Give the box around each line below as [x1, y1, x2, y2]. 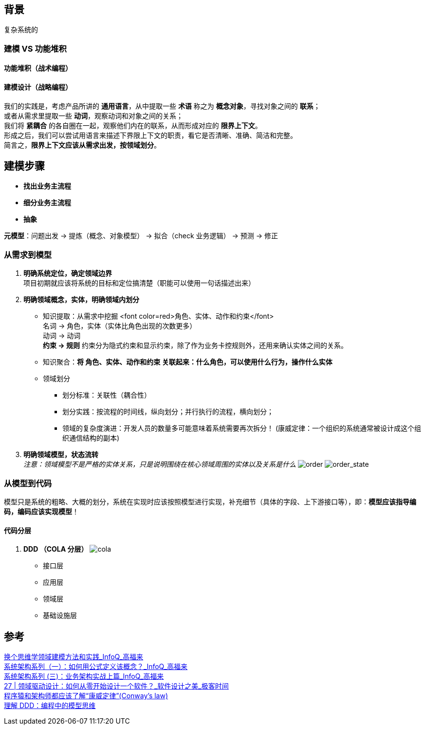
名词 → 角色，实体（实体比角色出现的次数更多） [43, 322, 197, 330]
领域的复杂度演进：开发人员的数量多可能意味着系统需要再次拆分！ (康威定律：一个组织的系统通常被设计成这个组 [62, 424, 422, 433]
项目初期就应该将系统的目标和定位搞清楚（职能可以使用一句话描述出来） [23, 279, 255, 288]
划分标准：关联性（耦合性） [62, 391, 151, 400]
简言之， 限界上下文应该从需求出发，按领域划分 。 [4, 140, 161, 149]
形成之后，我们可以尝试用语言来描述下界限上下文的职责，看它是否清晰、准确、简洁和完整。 [4, 131, 297, 139]
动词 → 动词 [43, 331, 81, 340]
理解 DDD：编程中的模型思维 [4, 701, 96, 710]
